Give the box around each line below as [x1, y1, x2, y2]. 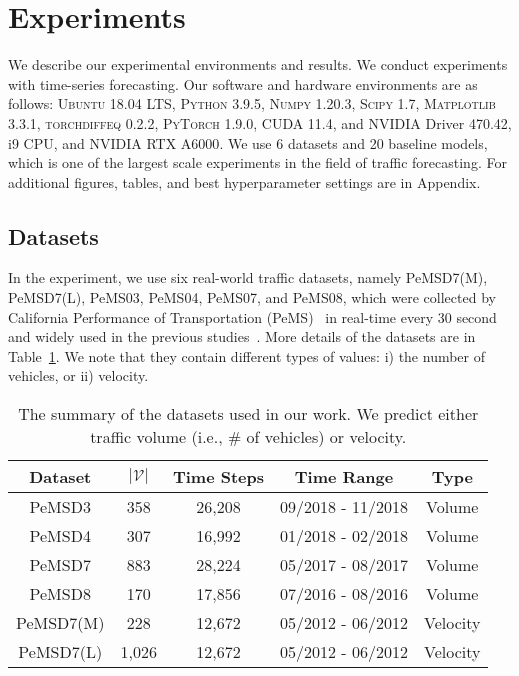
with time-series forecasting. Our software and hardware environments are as [8, 73, 478, 94]
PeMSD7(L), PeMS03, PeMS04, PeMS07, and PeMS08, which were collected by [8, 287, 496, 308]
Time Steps [172, 465, 265, 489]
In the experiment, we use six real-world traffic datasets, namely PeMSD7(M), [8, 267, 488, 288]
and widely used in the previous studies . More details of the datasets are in [8, 326, 476, 347]
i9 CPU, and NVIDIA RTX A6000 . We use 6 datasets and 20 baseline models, [8, 132, 488, 153]
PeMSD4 [29, 524, 91, 548]
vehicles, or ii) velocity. [8, 365, 149, 386]
